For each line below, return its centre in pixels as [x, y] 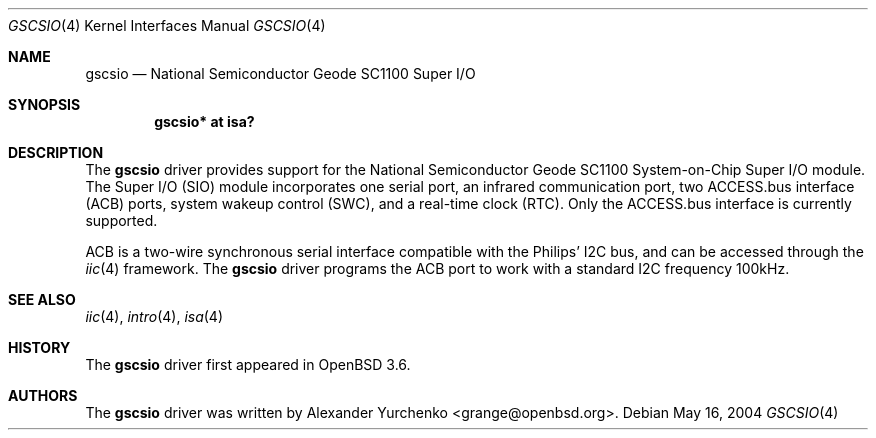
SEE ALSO [42, 299]
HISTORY [39, 347]
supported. [121, 220]
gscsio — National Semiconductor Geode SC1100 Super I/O [280, 73]
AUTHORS [43, 395]
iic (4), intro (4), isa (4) [154, 316]
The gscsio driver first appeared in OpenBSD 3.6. [248, 364]
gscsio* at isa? [204, 121]
